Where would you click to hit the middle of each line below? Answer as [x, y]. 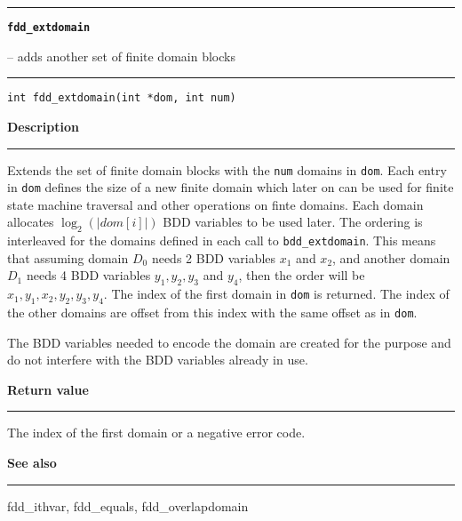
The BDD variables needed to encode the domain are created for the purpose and [229, 342]
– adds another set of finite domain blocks [121, 56]
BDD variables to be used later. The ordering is [293, 222]
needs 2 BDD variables [214, 257]
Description [44, 126]
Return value [48, 389]
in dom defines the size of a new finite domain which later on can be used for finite [231, 187]
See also [32, 463]
